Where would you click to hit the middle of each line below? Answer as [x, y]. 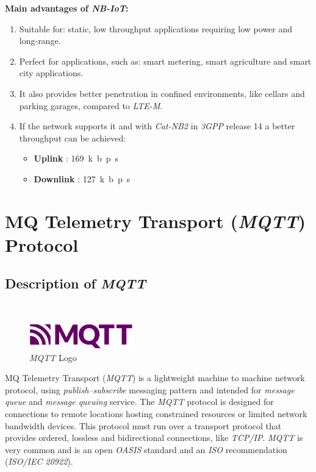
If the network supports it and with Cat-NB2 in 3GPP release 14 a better [157, 126]
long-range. [40, 41]
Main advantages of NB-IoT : [67, 8]
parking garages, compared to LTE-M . [91, 105]
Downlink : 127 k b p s [82, 178]
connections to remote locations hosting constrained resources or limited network [156, 413]
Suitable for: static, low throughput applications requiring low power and [156, 28]
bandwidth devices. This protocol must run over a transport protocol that [143, 425]
